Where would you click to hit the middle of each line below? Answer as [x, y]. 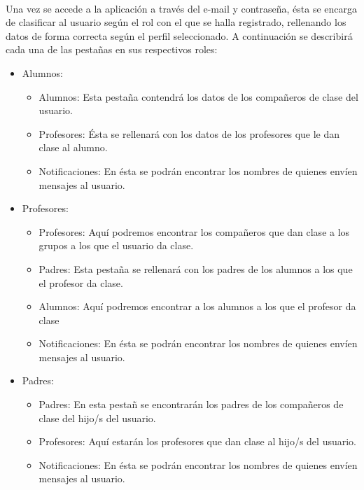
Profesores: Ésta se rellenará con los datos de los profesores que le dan [189, 133]
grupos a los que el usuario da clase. [116, 245]
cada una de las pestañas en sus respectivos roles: [112, 49]
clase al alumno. [73, 147]
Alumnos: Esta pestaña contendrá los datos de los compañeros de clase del [198, 96]
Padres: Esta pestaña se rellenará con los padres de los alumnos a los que [196, 268]
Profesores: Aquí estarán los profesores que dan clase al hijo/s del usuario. [197, 441]
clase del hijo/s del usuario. [97, 418]
